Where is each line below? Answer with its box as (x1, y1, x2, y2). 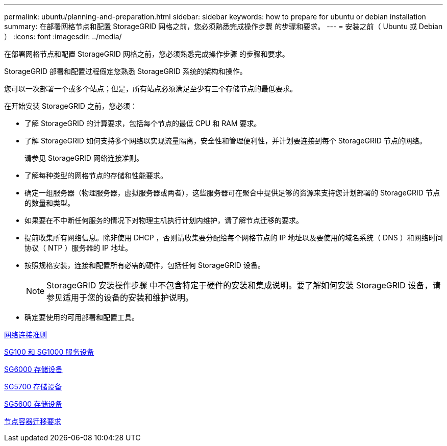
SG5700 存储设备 (4, 382, 62, 391)
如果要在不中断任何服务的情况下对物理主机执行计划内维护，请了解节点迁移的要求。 (24, 216, 303, 225)
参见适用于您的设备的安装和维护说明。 (46, 292, 194, 303)
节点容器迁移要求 (4, 417, 61, 426)
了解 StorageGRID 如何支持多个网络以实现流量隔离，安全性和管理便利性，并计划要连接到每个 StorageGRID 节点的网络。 (24, 136, 427, 145)
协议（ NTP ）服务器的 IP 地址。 (24, 243, 132, 252)
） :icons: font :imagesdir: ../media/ (4, 32, 122, 41)
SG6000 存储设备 (4, 365, 63, 374)
